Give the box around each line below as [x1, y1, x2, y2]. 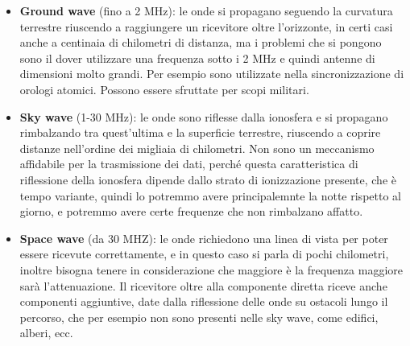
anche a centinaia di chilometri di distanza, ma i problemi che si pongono [19, 34, 382, 51]
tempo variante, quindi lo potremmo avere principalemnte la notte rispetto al [19, 187, 401, 204]
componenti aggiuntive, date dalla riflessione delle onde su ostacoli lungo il [19, 293, 388, 310]
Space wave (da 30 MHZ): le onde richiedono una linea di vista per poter [19, 229, 388, 246]
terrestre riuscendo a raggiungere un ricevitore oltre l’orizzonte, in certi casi [19, 18, 393, 35]
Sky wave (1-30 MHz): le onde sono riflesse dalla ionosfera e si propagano [19, 108, 388, 125]
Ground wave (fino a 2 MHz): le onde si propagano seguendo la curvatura [19, 2, 393, 19]
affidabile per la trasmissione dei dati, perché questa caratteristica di [19, 155, 358, 172]
